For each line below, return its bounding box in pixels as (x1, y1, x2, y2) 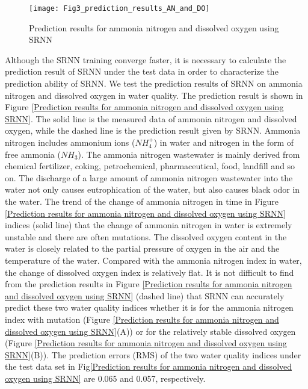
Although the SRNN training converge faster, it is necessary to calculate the (5, 53, 286, 66)
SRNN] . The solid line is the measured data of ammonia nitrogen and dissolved (5, 112, 297, 125)
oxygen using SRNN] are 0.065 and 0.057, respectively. (5, 372, 206, 384)
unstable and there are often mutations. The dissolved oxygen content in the (5, 230, 287, 243)
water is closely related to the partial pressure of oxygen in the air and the (5, 242, 280, 255)
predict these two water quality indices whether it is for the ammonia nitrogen (5, 301, 294, 314)
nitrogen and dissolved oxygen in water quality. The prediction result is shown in (5, 89, 303, 101)
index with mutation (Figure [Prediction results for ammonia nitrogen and (5, 313, 279, 325)
